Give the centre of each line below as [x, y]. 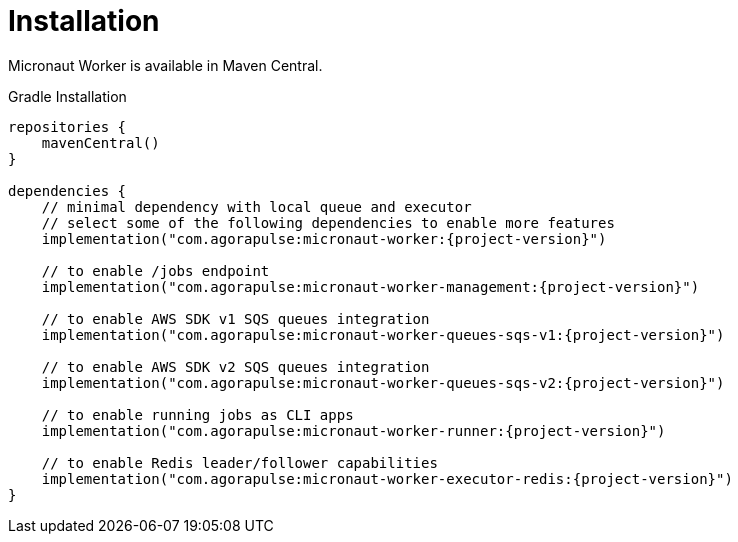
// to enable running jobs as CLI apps [197, 414]
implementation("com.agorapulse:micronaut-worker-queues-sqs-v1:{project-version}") [383, 334]
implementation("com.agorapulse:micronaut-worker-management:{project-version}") [370, 286]
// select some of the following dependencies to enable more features [328, 222]
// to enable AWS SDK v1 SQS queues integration [235, 318]
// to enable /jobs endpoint [155, 270]
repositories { [67, 126]
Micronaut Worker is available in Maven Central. [165, 65]
